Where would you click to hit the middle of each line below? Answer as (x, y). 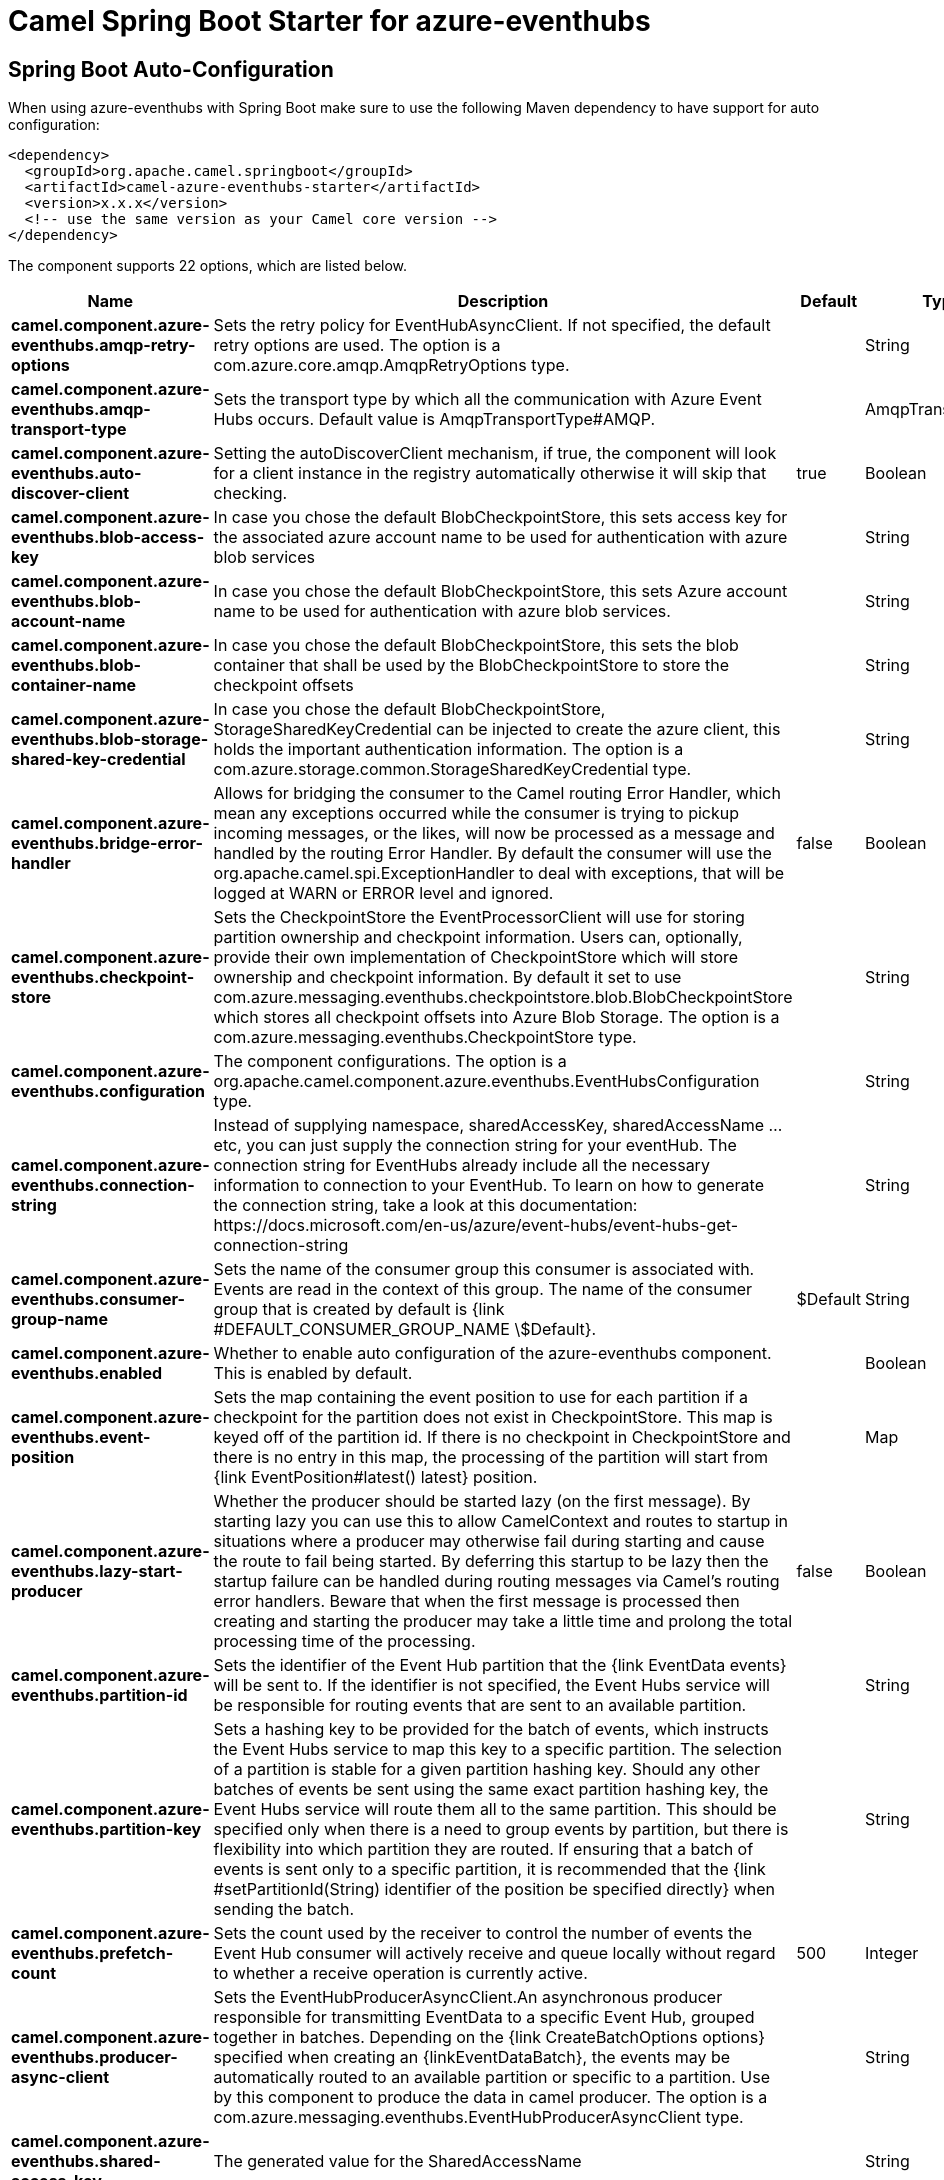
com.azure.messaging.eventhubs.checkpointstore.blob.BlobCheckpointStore (503, 997)
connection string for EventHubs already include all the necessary (461, 1165)
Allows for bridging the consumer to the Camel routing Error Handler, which (497, 793)
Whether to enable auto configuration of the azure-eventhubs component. (492, 1353)
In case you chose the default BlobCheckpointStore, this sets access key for (500, 517)
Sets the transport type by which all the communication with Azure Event (487, 399)
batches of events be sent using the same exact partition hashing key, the (491, 1789)
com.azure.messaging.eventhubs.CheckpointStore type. (425, 1037)
